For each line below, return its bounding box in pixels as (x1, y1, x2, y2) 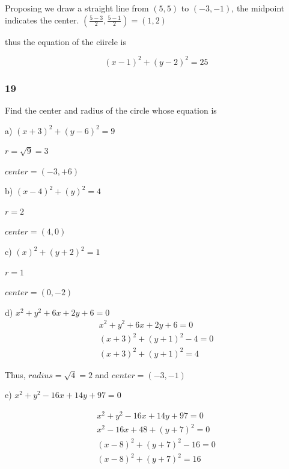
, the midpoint (231, 2, 285, 14)
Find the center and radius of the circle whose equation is (5, 103, 217, 116)
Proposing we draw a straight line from (5, 2, 149, 14)
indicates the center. (5, 13, 79, 26)
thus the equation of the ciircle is (5, 35, 127, 48)
